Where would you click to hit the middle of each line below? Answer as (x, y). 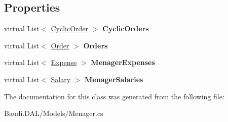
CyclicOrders (126, 28)
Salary (61, 79)
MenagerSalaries (114, 79)
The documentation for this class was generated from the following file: (114, 96)
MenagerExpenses (123, 62)
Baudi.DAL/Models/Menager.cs (54, 113)
